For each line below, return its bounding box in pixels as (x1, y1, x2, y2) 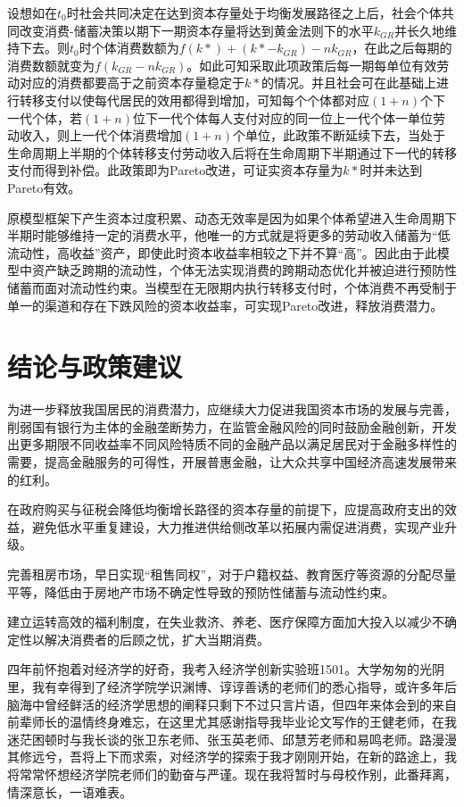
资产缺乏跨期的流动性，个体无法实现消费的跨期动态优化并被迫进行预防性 (31, 261, 457, 279)
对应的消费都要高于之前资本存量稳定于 (19, 73, 244, 92)
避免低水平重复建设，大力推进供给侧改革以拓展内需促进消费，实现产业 (31, 517, 444, 536)
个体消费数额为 (91, 38, 179, 57)
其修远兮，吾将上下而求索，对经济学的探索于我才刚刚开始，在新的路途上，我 (7, 747, 457, 766)
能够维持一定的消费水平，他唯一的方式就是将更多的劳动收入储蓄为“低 (44, 226, 451, 245)
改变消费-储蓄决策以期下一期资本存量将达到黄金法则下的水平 (19, 21, 374, 39)
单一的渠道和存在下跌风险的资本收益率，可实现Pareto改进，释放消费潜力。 (7, 295, 443, 314)
